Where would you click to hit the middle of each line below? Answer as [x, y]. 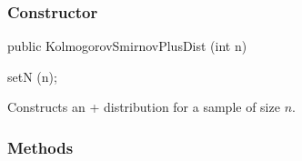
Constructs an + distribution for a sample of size [144, 107]
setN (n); [32, 76]
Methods [40, 147]
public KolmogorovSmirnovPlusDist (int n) [127, 46]
